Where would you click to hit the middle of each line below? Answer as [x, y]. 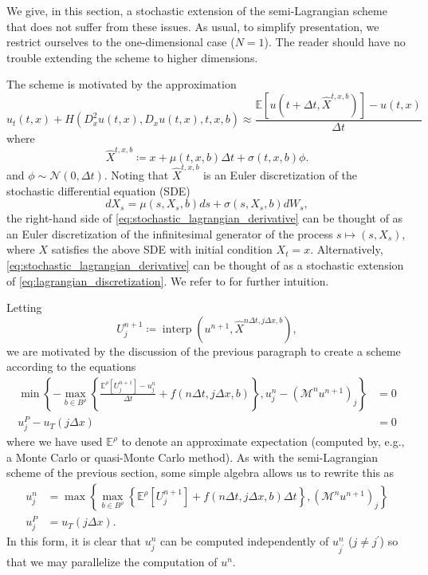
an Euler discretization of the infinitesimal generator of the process [170, 233]
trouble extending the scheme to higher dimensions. [132, 57]
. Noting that [136, 175]
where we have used [55, 441]
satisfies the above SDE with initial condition [162, 249]
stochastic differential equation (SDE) [98, 190]
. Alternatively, [347, 249]
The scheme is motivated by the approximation [122, 84]
